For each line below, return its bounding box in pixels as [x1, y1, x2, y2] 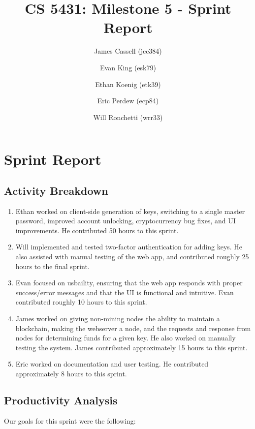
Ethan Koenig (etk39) [95, 79, 161, 89]
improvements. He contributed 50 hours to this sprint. [15, 225, 179, 235]
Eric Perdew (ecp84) [97, 95, 159, 106]
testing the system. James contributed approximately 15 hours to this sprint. [15, 342, 248, 352]
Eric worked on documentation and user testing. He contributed [15, 359, 209, 369]
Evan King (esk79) [100, 62, 156, 72]
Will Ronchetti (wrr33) [93, 112, 163, 122]
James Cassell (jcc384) [94, 46, 162, 56]
